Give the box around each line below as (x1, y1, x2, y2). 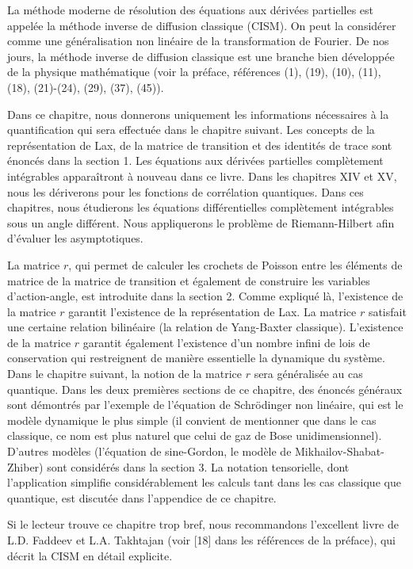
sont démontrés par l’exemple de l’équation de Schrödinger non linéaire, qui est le (7, 396, 403, 413)
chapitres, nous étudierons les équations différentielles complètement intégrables (7, 199, 394, 216)
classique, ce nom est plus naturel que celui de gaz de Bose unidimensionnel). (7, 427, 382, 444)
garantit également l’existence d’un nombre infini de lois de (82, 334, 370, 350)
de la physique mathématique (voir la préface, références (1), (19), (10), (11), (7, 63, 381, 80)
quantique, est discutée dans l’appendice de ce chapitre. (7, 489, 277, 506)
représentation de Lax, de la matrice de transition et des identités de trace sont (7, 136, 392, 153)
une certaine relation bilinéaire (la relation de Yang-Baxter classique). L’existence (7, 319, 403, 335)
